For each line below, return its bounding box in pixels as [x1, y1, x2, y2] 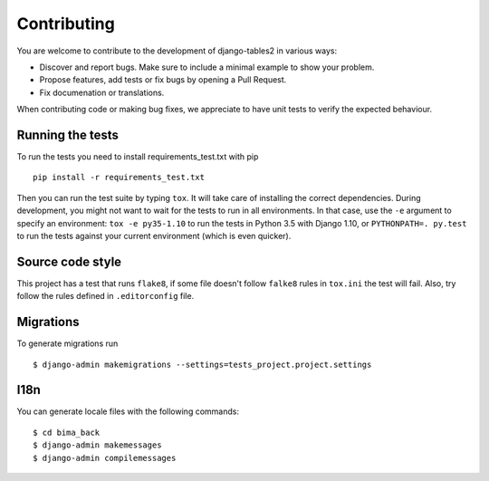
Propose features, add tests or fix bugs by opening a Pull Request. [39, 74, 287, 85]
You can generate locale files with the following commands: [16, 406, 240, 417]
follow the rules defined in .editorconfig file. [16, 291, 195, 302]
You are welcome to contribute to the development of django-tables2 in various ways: [16, 45, 338, 56]
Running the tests [16, 127, 120, 142]
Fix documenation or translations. [39, 87, 165, 98]
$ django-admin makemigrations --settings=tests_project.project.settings [33, 359, 372, 370]
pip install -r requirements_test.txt [33, 172, 206, 183]
